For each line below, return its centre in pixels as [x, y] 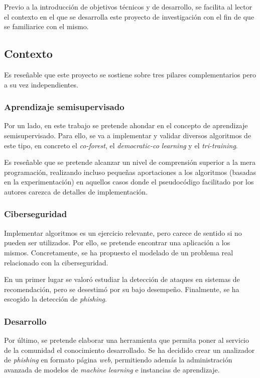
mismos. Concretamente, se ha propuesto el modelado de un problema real [119, 252]
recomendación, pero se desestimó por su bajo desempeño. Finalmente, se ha [122, 289]
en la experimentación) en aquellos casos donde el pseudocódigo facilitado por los [129, 182]
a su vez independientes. [41, 84]
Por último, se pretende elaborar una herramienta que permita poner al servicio [126, 340]
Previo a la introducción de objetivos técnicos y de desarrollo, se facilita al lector [128, 7]
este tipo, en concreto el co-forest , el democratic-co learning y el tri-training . [121, 145]
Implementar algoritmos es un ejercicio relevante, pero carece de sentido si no [123, 232]
